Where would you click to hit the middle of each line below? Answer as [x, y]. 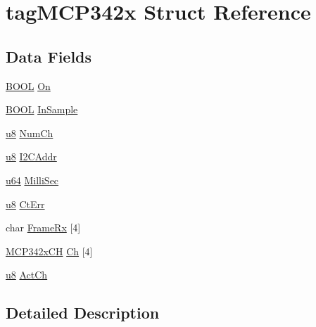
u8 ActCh [27, 275]
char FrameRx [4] [43, 227]
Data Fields [49, 56]
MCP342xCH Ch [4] [49, 251]
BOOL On [28, 85]
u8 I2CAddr [31, 156]
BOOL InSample [42, 109]
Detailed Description [83, 313]
